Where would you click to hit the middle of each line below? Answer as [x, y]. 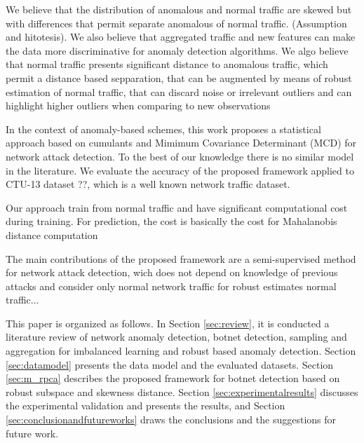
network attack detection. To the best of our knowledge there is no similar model [180, 156]
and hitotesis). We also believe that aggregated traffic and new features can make [181, 37]
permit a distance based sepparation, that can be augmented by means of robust [179, 77]
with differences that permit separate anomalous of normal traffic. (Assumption [176, 23]
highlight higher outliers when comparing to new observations [138, 105]
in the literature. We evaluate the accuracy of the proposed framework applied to [180, 170]
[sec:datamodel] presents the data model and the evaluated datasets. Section [170, 364]
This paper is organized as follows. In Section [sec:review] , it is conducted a [168, 323]
